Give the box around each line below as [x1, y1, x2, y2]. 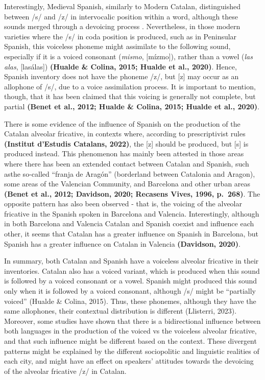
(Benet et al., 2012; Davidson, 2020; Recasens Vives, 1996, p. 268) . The [4, 188, 260, 199]
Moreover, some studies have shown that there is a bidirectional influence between [4, 315, 261, 326]
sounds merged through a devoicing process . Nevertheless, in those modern [4, 21, 240, 32]
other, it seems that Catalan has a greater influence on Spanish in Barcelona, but [4, 228, 259, 239]
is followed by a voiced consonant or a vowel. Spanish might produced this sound [4, 275, 257, 286]
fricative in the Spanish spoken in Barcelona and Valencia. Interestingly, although [4, 208, 259, 219]
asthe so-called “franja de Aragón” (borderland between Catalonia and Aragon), [4, 168, 255, 179]
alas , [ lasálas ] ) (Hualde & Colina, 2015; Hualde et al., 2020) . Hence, [4, 61, 237, 72]
